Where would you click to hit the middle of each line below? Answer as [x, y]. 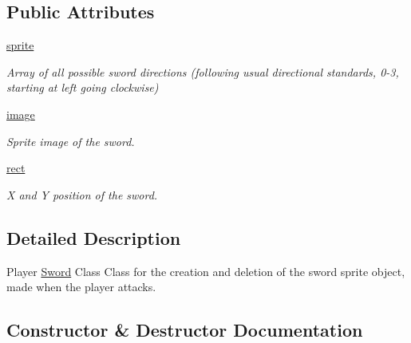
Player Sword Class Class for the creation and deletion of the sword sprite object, [206, 271]
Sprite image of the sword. [71, 141]
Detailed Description [94, 237]
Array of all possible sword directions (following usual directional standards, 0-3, [203, 71]
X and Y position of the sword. [82, 194]
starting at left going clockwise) [83, 87]
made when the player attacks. [81, 287]
